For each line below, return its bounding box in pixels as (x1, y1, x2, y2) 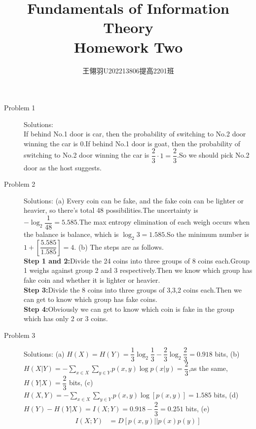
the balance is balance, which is (24, 229, 119, 239)
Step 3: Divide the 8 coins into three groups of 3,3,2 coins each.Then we (24, 284, 242, 295)
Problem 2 (4, 179, 36, 189)
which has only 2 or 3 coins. (24, 313, 108, 324)
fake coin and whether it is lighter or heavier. (24, 274, 160, 285)
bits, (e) (185, 403, 210, 413)
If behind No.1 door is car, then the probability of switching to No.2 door (24, 129, 246, 139)
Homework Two (73, 36, 183, 57)
